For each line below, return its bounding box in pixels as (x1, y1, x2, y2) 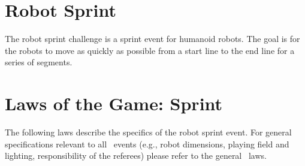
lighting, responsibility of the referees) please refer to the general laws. (5, 149, 267, 162)
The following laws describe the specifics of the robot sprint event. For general (5, 126, 292, 138)
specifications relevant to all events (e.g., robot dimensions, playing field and (5, 137, 289, 150)
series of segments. (5, 56, 73, 68)
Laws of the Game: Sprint (5, 91, 223, 116)
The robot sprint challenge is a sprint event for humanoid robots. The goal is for (5, 32, 300, 45)
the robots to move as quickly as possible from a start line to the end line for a (5, 44, 295, 56)
